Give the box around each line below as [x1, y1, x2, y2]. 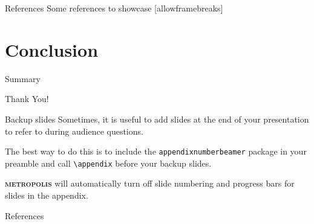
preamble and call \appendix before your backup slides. [5, 156, 212, 169]
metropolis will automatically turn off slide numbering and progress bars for [5, 177, 295, 190]
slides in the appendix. [5, 189, 88, 201]
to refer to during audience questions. [5, 124, 143, 137]
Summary [5, 72, 41, 85]
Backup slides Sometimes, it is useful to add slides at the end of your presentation [5, 112, 309, 125]
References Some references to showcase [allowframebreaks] [5, 2, 223, 14]
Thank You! [5, 92, 49, 105]
